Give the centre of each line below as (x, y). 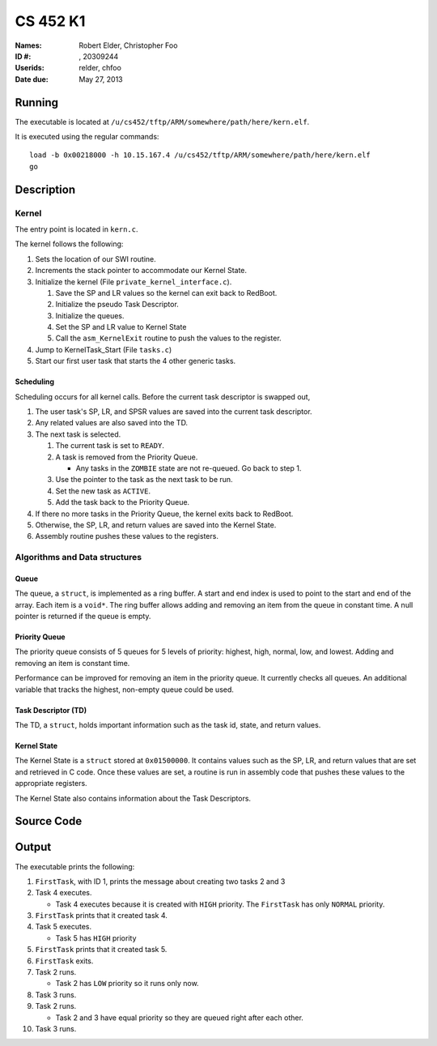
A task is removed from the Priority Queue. (127, 457)
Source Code (49, 821)
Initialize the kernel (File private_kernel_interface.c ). (134, 282)
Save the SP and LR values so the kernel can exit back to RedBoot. (166, 292)
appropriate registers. (51, 783)
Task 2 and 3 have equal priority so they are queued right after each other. (179, 1018)
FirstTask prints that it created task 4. (101, 916)
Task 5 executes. (64, 927)
